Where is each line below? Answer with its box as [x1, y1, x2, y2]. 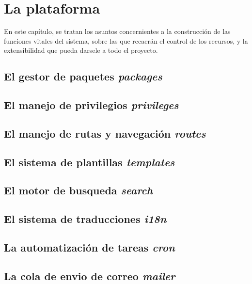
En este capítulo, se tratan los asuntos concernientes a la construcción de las [4, 26, 231, 36]
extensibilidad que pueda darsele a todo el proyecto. [4, 45, 158, 55]
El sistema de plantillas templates [4, 154, 175, 169]
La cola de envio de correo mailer [4, 268, 175, 283]
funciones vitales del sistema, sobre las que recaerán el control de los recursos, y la [4, 35, 248, 46]
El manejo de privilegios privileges [4, 97, 179, 112]
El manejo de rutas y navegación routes [4, 126, 206, 141]
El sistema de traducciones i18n [4, 211, 167, 226]
